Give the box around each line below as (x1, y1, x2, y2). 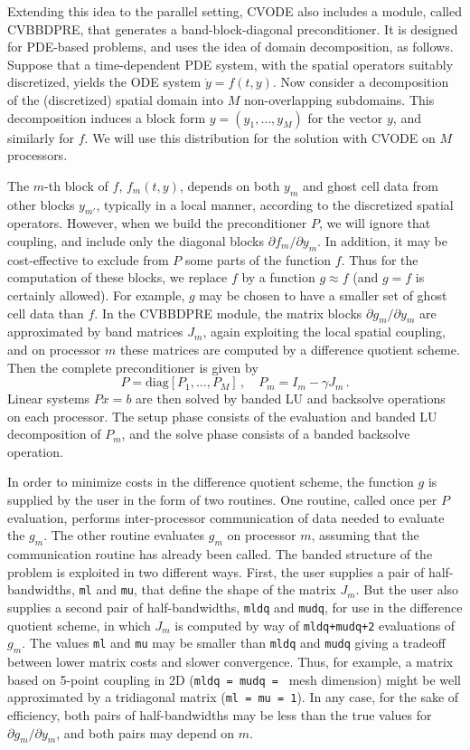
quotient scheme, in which (7, 615, 151, 634)
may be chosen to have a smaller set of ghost (199, 285, 447, 304)
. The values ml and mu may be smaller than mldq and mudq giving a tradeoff (22, 633, 446, 652)
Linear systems (7, 389, 90, 408)
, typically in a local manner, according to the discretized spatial (96, 195, 454, 214)
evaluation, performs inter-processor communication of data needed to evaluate (7, 508, 445, 527)
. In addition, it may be (317, 231, 447, 250)
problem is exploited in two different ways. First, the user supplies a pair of (7, 562, 425, 581)
